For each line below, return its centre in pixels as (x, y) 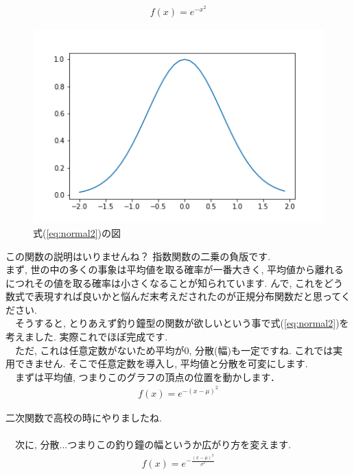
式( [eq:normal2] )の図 (77, 232)
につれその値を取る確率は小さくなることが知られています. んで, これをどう (174, 282)
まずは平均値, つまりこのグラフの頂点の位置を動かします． (147, 376)
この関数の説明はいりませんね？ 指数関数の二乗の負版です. (138, 256)
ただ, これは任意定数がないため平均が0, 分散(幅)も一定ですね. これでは (174, 350)
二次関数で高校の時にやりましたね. (84, 418)
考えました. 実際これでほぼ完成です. (87, 337)
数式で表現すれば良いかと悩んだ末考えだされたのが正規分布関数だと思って (173, 296)
